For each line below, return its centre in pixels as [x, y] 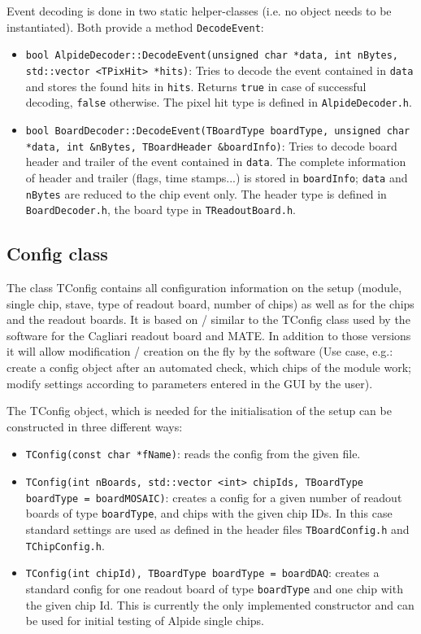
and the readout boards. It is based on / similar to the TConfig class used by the [208, 319]
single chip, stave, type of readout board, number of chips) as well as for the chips [210, 303]
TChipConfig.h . [65, 545]
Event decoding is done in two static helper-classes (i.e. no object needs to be [199, 11]
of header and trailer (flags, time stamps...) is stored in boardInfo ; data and [217, 177]
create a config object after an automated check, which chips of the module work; [209, 367]
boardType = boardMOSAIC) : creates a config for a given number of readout [214, 497]
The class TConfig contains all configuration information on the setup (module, [204, 288]
